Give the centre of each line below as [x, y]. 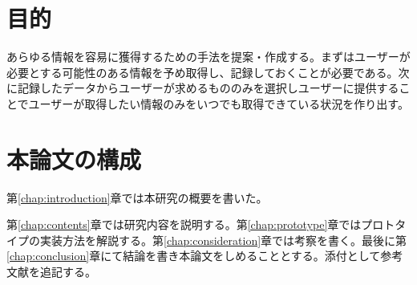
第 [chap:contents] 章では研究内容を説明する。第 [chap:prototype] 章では [184, 224]
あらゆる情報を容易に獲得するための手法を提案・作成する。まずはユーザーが [208, 57]
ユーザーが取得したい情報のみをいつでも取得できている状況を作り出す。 [219, 103]
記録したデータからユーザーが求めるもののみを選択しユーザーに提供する [208, 88]
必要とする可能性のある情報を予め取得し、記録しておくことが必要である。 [202, 72]
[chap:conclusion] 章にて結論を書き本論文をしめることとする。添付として [194, 256]
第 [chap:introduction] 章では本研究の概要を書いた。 [137, 197]
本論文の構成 [74, 159]
